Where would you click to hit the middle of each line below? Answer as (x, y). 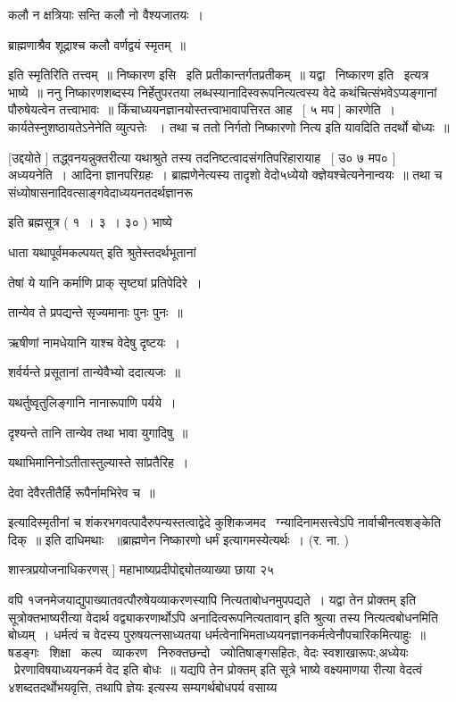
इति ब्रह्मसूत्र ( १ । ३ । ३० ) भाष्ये (90, 222)
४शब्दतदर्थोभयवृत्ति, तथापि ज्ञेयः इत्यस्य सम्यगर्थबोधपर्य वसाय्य (143, 687)
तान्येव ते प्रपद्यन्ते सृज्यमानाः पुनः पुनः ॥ (95, 312)
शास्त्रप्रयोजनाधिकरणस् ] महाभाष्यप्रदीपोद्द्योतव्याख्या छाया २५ (141, 569)
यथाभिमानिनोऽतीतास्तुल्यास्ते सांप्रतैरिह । (99, 462)
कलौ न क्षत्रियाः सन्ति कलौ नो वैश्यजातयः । (106, 14)
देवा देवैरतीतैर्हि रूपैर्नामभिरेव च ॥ (82, 492)
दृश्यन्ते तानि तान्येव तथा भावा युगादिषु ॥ (98, 432)
